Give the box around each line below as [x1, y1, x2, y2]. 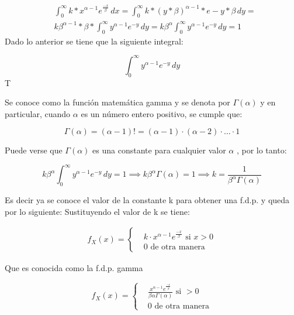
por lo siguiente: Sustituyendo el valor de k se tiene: [5, 205, 190, 217]
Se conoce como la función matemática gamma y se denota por [5, 96, 230, 108]
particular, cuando [5, 107, 71, 119]
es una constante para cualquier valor [92, 144, 226, 156]
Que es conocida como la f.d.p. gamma [5, 262, 143, 274]
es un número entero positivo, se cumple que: [81, 107, 243, 119]
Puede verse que [5, 144, 63, 156]
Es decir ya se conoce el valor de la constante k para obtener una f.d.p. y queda [5, 194, 290, 206]
